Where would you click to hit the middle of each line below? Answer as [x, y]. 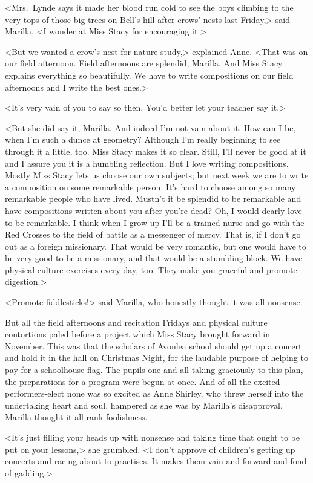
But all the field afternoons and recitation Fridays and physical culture [136, 322]
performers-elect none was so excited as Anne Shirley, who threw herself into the [154, 393]
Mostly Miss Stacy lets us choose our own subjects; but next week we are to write [157, 175]
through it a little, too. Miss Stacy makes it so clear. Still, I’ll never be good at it [156, 151]
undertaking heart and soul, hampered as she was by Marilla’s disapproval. [144, 405]
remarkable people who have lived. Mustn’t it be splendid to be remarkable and [153, 199]
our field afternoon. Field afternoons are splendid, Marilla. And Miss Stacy [144, 63]
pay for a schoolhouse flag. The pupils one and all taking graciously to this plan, [154, 370]
